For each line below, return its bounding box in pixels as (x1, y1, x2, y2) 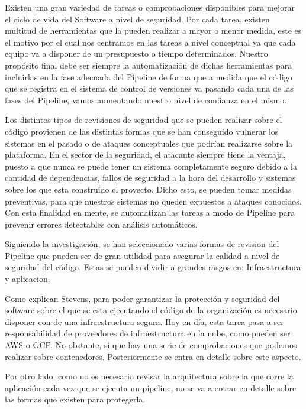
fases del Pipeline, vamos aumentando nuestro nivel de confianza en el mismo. (5, 93, 287, 106)
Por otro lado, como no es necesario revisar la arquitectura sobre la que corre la (5, 370, 294, 382)
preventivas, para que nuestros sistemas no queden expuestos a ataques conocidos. (5, 194, 302, 207)
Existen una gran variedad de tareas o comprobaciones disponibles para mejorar (5, 1, 295, 13)
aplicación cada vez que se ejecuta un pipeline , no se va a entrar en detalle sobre (5, 381, 297, 394)
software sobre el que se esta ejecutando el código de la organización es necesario (5, 304, 297, 316)
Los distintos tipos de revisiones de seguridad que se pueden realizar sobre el (5, 113, 282, 126)
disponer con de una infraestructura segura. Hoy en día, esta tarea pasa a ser (5, 315, 284, 327)
